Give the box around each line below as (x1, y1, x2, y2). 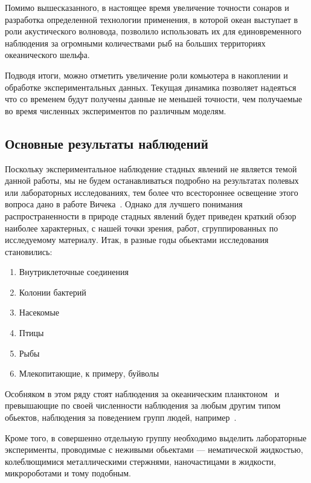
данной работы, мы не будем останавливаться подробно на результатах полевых (5, 174, 299, 187)
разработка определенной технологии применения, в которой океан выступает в (5, 13, 298, 25)
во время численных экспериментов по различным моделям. (5, 104, 226, 117)
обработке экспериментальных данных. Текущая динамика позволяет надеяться (5, 80, 297, 93)
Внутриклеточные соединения (19, 265, 129, 278)
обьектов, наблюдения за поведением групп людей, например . (5, 411, 237, 424)
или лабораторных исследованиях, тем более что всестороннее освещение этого (5, 186, 298, 198)
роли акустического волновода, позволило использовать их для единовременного (5, 25, 301, 37)
